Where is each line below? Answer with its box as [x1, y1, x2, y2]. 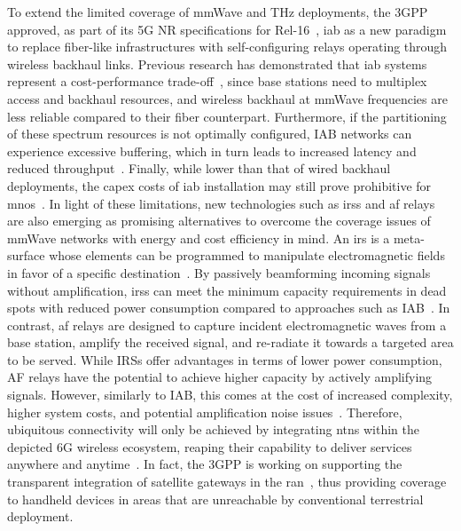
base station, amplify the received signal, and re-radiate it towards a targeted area [7, 333, 454, 352]
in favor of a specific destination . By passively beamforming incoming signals [7, 263, 431, 281]
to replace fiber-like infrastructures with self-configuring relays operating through [7, 37, 448, 56]
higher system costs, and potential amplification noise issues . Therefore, [7, 402, 402, 421]
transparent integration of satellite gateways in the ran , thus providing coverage [7, 472, 447, 491]
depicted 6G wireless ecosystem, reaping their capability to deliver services [7, 437, 412, 456]
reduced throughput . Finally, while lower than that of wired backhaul [7, 159, 391, 178]
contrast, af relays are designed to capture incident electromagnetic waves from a [7, 315, 447, 334]
